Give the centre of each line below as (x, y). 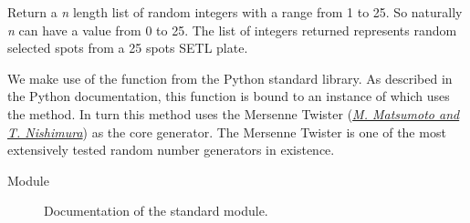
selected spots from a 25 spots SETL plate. (128, 48)
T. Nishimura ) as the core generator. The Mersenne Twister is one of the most (227, 132)
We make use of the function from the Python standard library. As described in (230, 78)
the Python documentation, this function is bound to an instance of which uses (229, 96)
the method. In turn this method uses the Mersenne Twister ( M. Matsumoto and (234, 113)
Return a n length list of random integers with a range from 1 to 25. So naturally (235, 12)
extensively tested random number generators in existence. (171, 150)
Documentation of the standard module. (156, 211)
